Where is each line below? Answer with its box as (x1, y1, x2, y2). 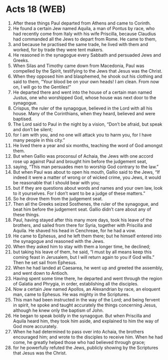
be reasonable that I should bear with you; (12, 179, 100, 186)
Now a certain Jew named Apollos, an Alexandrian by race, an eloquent (12, 286, 160, 292)
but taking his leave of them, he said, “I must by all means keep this (12, 249, 152, 255)
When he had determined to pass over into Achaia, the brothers (12, 328, 144, 334)
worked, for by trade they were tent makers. (12, 47, 104, 53)
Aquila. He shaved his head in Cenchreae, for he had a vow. (12, 227, 136, 233)
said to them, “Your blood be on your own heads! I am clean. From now (12, 79, 159, 85)
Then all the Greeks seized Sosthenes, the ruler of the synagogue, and (12, 201, 159, 207)
